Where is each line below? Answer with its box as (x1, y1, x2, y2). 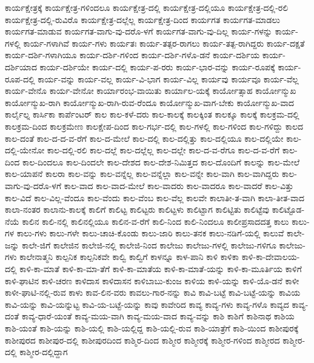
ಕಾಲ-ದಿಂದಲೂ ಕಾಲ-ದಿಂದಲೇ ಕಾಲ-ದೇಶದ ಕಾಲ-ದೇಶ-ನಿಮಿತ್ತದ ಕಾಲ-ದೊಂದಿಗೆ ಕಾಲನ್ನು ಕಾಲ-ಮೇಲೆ (22, 155, 300, 168)
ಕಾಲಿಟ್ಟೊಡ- (272, 203, 305, 216)
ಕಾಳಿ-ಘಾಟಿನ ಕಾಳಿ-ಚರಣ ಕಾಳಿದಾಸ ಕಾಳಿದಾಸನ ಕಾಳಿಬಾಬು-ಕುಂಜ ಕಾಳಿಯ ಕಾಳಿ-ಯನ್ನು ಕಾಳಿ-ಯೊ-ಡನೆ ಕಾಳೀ (5, 274, 299, 287)
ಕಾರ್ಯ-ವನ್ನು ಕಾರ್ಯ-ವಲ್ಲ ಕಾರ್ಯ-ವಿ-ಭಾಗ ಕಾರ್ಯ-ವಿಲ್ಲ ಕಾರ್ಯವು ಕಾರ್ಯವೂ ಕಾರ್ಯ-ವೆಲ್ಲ (38, 72, 299, 85)
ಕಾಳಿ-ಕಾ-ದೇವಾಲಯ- (241, 250, 300, 263)
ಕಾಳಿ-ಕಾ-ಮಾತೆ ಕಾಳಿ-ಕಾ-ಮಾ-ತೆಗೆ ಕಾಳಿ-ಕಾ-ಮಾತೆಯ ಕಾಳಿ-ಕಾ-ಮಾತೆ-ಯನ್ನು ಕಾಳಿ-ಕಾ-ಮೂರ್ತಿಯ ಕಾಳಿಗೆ (19, 262, 302, 275)
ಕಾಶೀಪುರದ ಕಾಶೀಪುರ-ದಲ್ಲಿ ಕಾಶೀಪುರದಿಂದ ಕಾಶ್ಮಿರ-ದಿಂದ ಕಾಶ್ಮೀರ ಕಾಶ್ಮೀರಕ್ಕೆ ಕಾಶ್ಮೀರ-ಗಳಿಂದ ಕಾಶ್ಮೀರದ (5, 333, 280, 346)
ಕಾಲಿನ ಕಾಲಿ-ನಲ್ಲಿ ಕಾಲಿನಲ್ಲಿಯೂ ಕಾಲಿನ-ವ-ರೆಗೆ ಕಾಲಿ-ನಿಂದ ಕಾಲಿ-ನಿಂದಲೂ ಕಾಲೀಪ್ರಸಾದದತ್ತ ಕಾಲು (22, 215, 289, 227)
